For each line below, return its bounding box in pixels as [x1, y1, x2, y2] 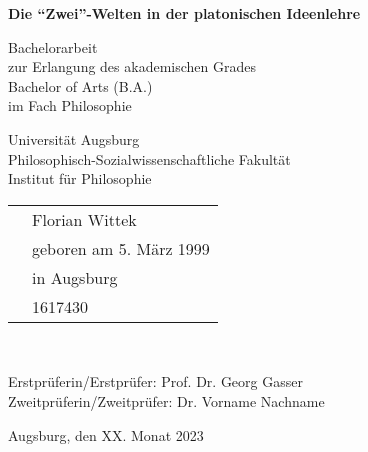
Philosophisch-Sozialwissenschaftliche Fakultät [8, 148, 291, 169]
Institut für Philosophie [8, 168, 152, 189]
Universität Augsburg [8, 128, 140, 149]
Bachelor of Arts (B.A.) [8, 75, 153, 96]
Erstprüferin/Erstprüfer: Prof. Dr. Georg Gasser [8, 371, 303, 392]
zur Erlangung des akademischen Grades [8, 56, 256, 77]
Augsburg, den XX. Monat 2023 [8, 424, 204, 445]
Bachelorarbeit [8, 36, 98, 57]
